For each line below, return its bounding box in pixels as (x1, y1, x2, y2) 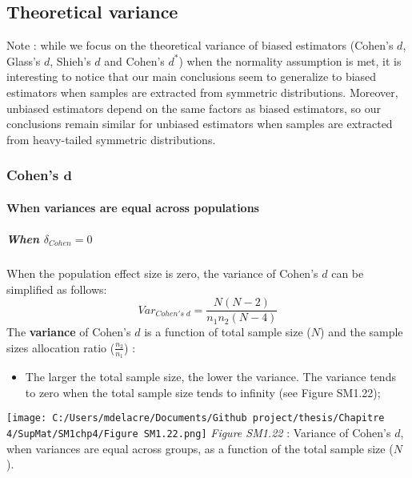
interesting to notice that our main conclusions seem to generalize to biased (6, 68, 377, 85)
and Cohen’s (104, 52, 165, 69)
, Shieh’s (50, 52, 91, 69)
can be (331, 264, 364, 281)
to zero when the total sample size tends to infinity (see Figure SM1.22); (25, 384, 381, 400)
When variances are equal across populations (6, 199, 259, 215)
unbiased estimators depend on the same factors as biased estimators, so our (6, 99, 381, 116)
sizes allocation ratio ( (6, 339, 115, 355)
